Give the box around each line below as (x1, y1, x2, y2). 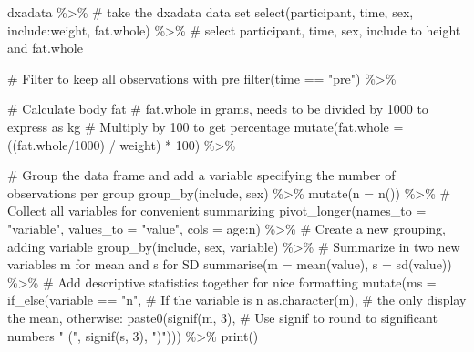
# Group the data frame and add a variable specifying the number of (7, 166, 396, 185)
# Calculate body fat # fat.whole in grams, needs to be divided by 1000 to (7, 99, 428, 118)
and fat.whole (7, 38, 83, 57)
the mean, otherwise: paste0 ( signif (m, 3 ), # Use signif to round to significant (7, 307, 438, 327)
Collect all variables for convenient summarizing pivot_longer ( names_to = (7, 201, 427, 220)
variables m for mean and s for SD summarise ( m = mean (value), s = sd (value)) (7, 255, 452, 274)
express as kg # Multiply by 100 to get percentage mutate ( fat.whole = (7, 116, 404, 136)
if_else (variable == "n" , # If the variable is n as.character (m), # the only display (7, 290, 467, 309)
